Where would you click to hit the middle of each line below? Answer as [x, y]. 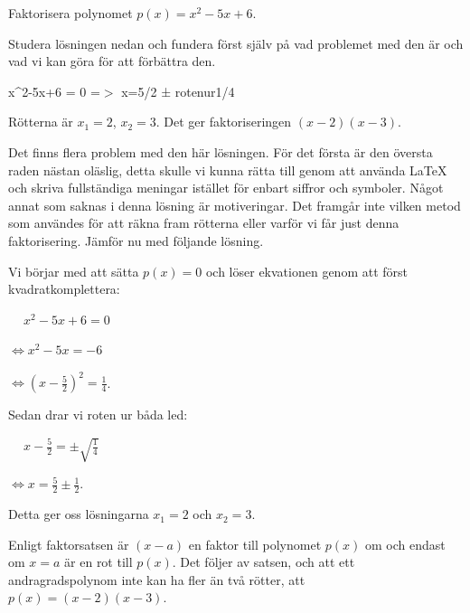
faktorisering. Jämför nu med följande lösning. [136, 240]
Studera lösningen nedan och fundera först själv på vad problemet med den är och [236, 43]
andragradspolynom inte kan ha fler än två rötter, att [157, 579]
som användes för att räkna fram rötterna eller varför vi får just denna [204, 223]
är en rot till [99, 562]
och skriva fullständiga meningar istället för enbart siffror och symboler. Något [226, 188]
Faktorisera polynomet [70, 13]
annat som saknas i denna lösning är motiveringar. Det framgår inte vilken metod [235, 205]
